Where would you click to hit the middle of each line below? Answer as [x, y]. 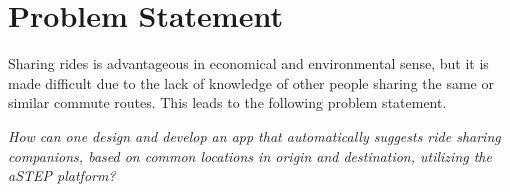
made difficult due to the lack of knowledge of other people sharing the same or [251, 82]
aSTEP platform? [62, 175]
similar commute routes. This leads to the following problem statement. [227, 102]
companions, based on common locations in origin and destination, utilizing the [250, 155]
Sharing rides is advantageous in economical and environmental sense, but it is [248, 63]
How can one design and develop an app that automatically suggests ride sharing [254, 135]
